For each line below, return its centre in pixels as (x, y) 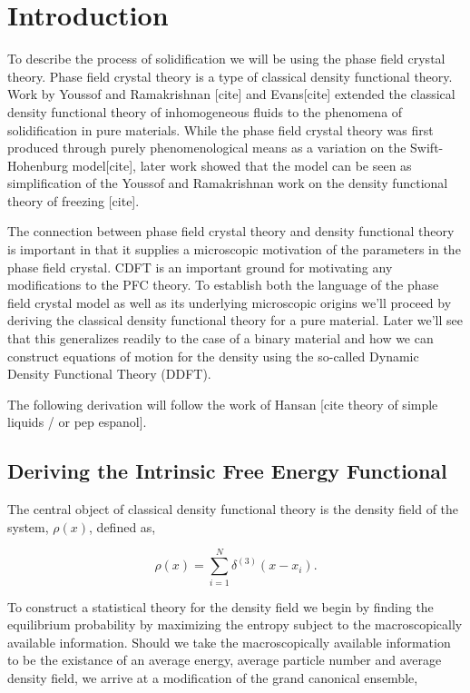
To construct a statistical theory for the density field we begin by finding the (220, 606)
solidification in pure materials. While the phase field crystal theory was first (220, 129)
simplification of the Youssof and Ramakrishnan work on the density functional (228, 183)
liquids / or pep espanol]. (77, 422)
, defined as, (122, 526)
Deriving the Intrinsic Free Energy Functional (227, 471)
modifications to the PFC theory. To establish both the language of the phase (223, 285)
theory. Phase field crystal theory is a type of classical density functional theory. (230, 76)
